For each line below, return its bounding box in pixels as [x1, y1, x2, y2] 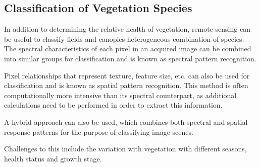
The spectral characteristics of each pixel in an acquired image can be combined [4, 43, 251, 54]
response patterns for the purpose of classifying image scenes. [4, 126, 193, 137]
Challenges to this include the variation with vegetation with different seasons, [4, 143, 247, 154]
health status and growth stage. [4, 153, 102, 163]
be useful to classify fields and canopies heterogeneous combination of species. [4, 33, 244, 44]
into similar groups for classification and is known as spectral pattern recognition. [4, 53, 256, 63]
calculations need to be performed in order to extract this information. [4, 100, 223, 110]
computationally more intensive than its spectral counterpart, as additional [4, 90, 237, 100]
